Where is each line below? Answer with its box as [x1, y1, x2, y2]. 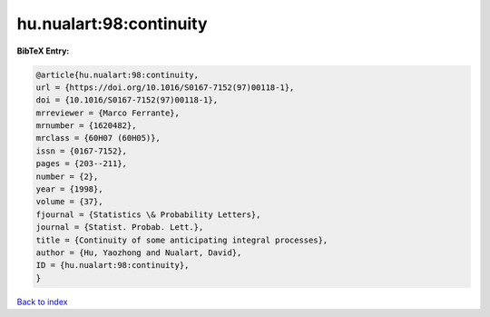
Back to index [16, 296, 68, 307]
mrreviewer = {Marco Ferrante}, [35, 107, 181, 118]
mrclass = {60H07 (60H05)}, [35, 133, 161, 144]
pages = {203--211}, [35, 159, 127, 169]
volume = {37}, [35, 196, 103, 207]
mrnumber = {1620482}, [35, 121, 137, 131]
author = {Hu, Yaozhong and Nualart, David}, [35, 248, 242, 258]
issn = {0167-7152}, [35, 145, 127, 156]
